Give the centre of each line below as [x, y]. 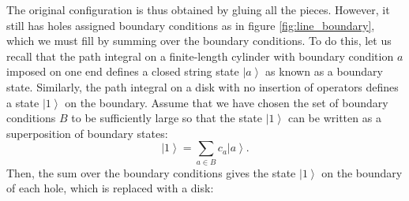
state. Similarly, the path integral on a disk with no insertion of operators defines [203, 86]
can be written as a [334, 118]
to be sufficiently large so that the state [167, 118]
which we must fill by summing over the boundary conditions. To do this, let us [199, 41]
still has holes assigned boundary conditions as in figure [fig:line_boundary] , [191, 25]
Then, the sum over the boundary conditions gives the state [151, 172]
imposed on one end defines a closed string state [123, 71]
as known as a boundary [324, 71]
